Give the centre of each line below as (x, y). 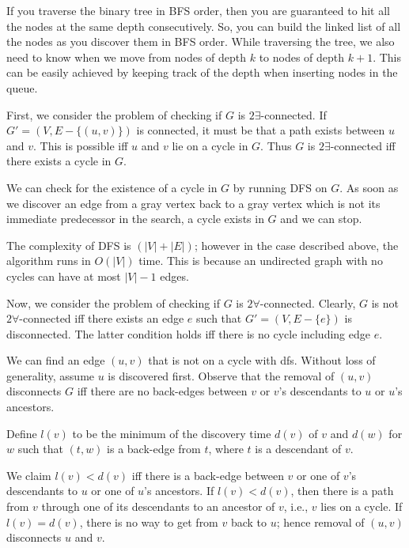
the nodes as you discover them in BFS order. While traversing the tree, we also (201, 42)
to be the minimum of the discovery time (172, 433)
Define (22, 433)
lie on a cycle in (210, 145)
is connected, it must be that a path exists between (261, 130)
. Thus (276, 145)
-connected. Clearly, (308, 302)
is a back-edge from (154, 449)
